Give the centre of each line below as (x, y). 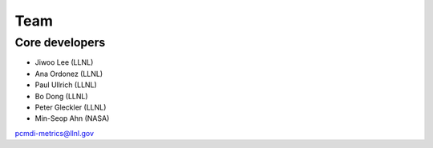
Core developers (60, 42)
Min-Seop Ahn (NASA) (72, 118)
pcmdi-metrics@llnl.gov (55, 133)
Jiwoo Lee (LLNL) (64, 62)
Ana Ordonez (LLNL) (69, 74)
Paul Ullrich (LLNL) (66, 85)
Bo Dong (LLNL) (61, 96)
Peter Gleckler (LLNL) (71, 107)
